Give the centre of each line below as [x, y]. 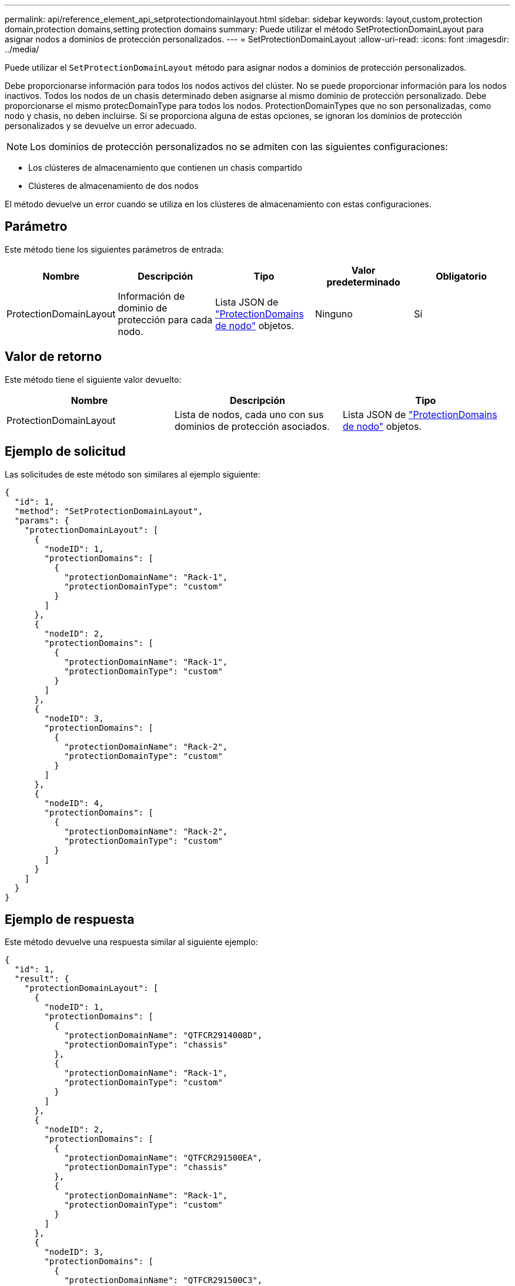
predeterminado [363, 282]
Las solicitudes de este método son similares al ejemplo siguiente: [133, 474]
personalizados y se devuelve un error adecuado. [101, 126]
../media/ [22, 49]
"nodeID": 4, [74, 803]
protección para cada [165, 319]
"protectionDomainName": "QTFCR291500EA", [163, 1158]
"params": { [42, 520]
